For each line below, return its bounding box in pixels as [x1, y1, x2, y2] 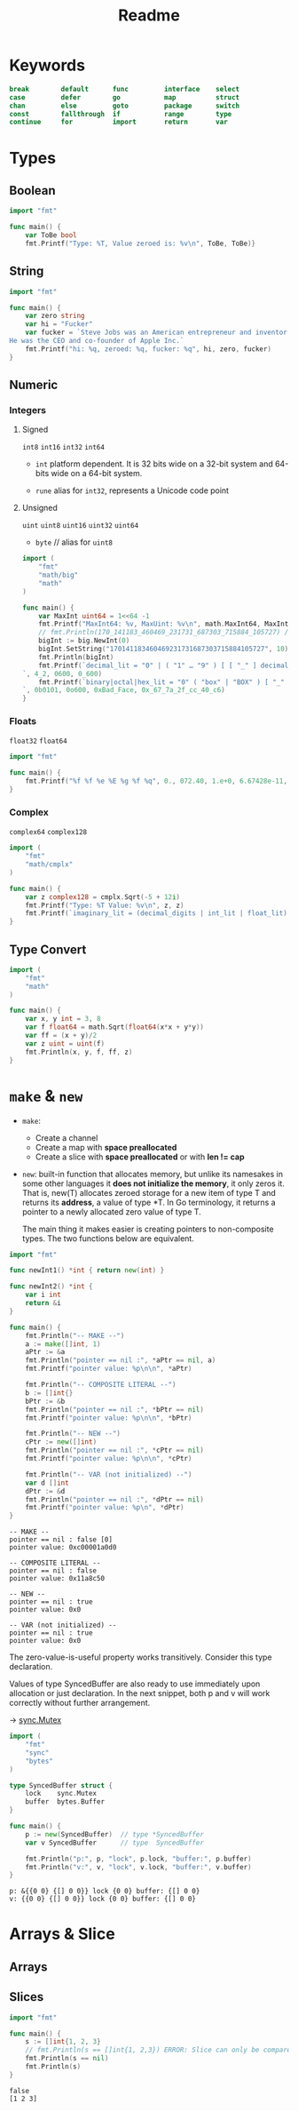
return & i [25, 1299, 62, 1308]
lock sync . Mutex [25, 1789, 98, 1798]
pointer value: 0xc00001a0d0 [9, 1543, 117, 1552]
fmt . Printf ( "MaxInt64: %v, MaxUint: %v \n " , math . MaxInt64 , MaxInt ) [38, 619, 293, 629]
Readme [118, 5, 180, 26]
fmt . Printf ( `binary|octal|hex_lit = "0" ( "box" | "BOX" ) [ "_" [38, 677, 286, 687]
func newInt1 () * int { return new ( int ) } [9, 1266, 165, 1275]
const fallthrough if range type [9, 109, 232, 118]
